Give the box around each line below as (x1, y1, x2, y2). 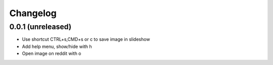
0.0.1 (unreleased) (9, 22, 72, 31)
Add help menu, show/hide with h (22, 43, 92, 49)
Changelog (9, 8, 57, 19)
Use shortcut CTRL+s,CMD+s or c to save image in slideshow (22, 36, 150, 42)
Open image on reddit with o (22, 50, 81, 56)
